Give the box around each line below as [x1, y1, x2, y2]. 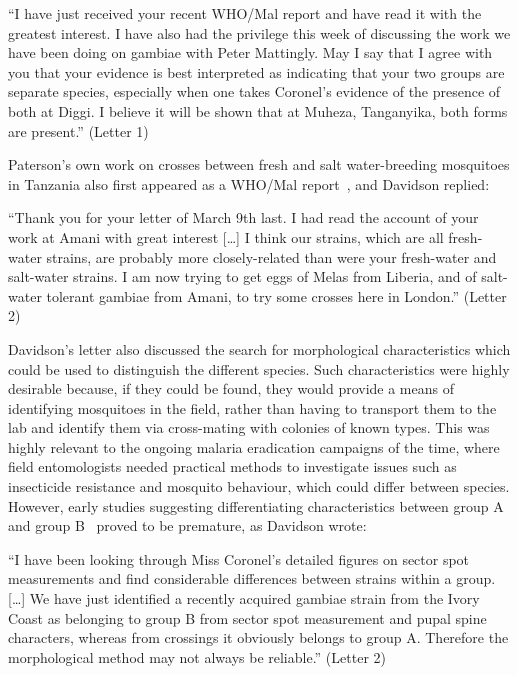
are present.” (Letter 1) [8, 120, 149, 141]
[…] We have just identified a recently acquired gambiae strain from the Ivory [8, 588, 480, 609]
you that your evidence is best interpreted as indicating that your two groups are [8, 61, 505, 82]
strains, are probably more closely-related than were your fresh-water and [46, 246, 497, 267]
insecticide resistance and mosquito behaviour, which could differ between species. [8, 476, 510, 497]
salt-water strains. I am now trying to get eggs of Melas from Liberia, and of [8, 266, 477, 287]
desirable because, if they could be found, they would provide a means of [8, 378, 454, 399]
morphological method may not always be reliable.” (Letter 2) [8, 646, 386, 667]
